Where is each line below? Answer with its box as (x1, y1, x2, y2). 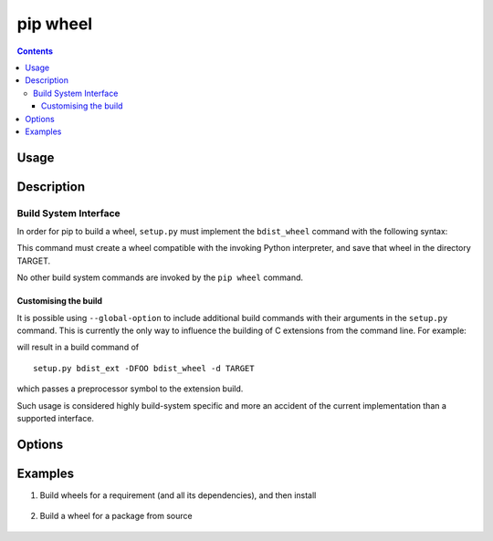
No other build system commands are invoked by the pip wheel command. (16, 272, 304, 283)
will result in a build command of (16, 342, 140, 353)
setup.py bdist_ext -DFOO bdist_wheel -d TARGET (33, 363, 255, 373)
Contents (16, 46, 54, 57)
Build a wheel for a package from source (39, 511, 193, 522)
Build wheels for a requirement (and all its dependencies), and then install (39, 489, 317, 501)
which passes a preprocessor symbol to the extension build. (16, 383, 244, 394)
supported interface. (16, 412, 95, 423)
